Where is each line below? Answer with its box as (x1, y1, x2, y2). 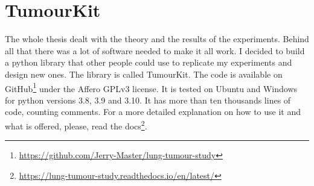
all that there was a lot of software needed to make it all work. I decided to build (5, 44, 305, 57)
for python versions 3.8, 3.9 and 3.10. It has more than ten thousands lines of (5, 93, 291, 106)
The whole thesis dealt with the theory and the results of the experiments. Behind (5, 33, 309, 45)
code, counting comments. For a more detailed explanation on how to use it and (5, 105, 301, 118)
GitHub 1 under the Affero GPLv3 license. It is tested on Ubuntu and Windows (5, 80, 298, 95)
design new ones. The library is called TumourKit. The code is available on (5, 67, 283, 80)
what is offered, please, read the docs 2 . (5, 117, 147, 132)
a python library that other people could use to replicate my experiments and (5, 56, 292, 69)
